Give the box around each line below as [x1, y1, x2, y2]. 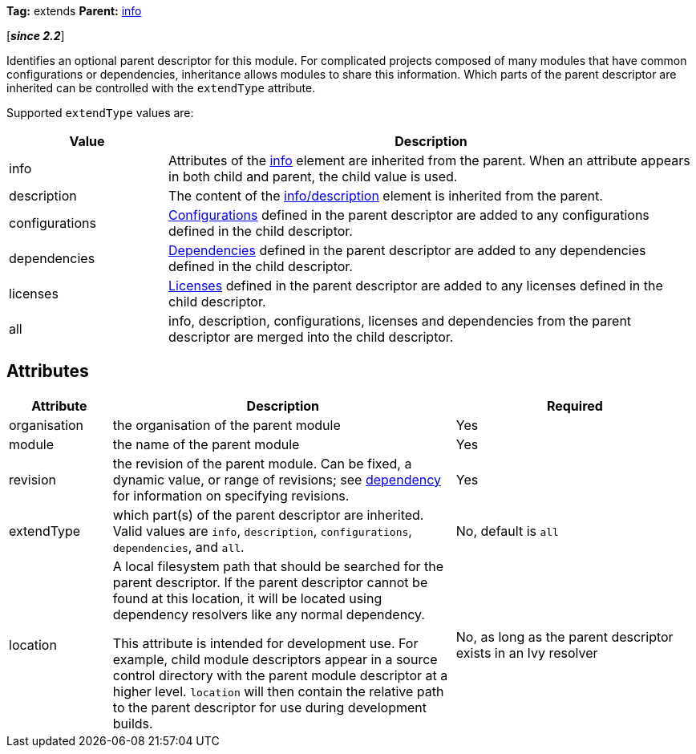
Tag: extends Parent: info [6, 4, 142, 18]
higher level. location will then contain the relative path [112, 683, 444, 699]
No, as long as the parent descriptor [455, 628, 674, 645]
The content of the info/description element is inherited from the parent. [168, 188, 603, 204]
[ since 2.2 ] [6, 29, 65, 43]
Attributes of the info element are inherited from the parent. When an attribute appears [168, 152, 690, 168]
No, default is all [455, 522, 559, 539]
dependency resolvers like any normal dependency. [112, 606, 425, 622]
